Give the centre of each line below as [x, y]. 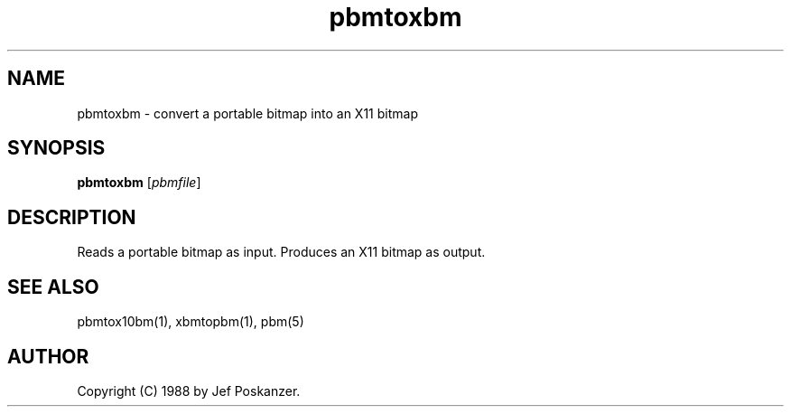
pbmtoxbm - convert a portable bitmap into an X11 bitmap [247, 113]
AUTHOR [48, 356]
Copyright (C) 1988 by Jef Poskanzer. [189, 390]
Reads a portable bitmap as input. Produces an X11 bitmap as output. [281, 252]
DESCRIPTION [72, 217]
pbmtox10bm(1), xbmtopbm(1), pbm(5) [191, 322]
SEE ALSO [53, 287]
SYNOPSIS [56, 148]
